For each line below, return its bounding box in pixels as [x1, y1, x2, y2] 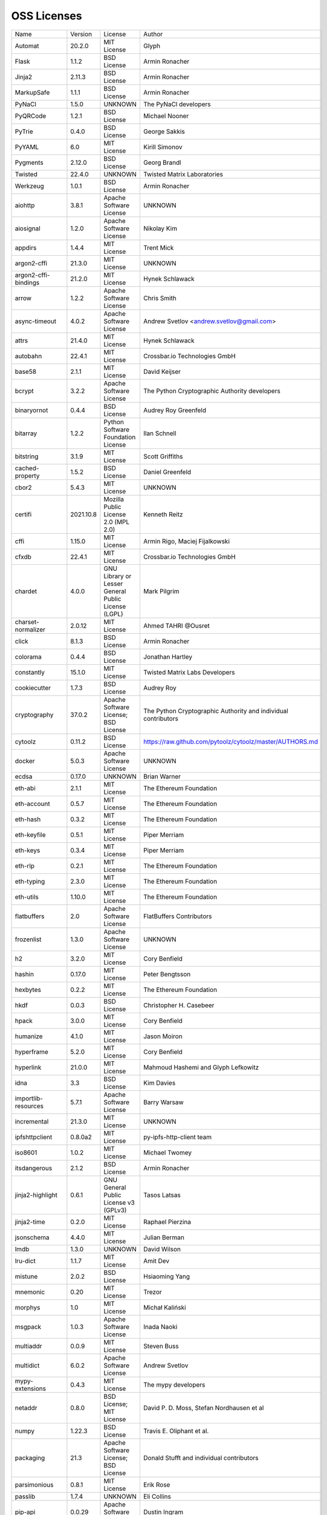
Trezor [143, 1288, 163, 1296]
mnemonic [15, 1288, 45, 1296]
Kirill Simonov [143, 142, 183, 151]
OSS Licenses [11, 9, 82, 22]
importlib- [15, 1094, 44, 1102]
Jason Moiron [143, 1032, 183, 1041]
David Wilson [143, 1245, 181, 1253]
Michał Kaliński [143, 1303, 187, 1311]
